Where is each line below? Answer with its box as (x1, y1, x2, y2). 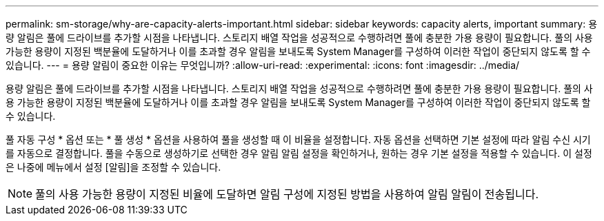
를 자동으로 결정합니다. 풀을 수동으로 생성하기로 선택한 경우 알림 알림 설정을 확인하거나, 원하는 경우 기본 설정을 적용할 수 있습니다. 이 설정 (6, 147, 592, 159)
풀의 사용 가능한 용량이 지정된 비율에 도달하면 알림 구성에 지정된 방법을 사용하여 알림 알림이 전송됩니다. (35, 187, 539, 201)
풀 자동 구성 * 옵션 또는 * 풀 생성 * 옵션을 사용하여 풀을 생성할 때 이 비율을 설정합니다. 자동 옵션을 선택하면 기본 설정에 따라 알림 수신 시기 (6, 134, 591, 145)
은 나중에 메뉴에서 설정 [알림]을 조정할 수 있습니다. (6, 161, 221, 173)
